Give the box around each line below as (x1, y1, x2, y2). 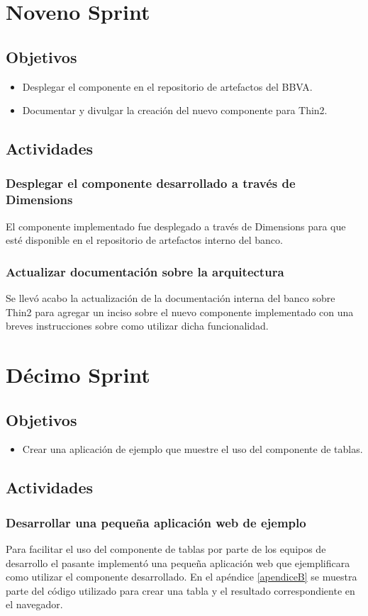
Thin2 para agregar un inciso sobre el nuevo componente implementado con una (6, 304, 354, 319)
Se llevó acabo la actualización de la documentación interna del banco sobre (6, 291, 335, 306)
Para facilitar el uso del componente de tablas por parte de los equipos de (6, 542, 326, 556)
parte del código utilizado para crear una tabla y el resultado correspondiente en (6, 583, 355, 598)
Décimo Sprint (6, 360, 150, 389)
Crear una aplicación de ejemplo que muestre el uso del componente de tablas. (22, 442, 363, 457)
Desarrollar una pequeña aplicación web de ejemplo (6, 513, 306, 531)
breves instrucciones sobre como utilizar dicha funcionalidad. (6, 318, 269, 333)
